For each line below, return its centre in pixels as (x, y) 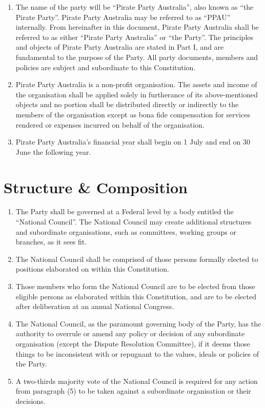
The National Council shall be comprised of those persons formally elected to (137, 259)
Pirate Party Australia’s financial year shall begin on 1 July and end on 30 (133, 142)
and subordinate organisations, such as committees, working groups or (126, 231)
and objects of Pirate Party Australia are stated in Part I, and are (120, 47)
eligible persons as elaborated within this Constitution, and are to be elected (136, 296)
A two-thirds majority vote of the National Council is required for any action (137, 381)
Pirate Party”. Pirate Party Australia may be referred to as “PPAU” (123, 17)
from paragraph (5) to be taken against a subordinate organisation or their (133, 391)
